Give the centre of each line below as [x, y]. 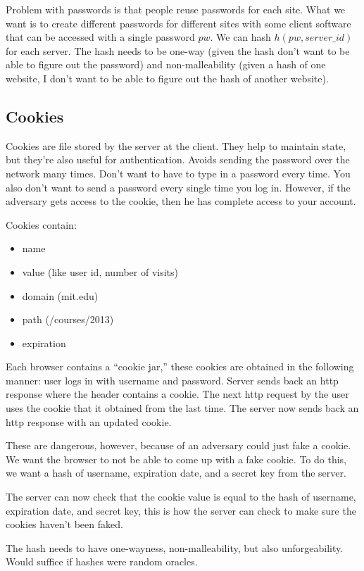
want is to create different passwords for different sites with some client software [178, 23]
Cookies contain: [41, 224]
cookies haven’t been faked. [64, 524]
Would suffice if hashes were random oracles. [102, 561]
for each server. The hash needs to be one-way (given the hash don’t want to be [178, 50]
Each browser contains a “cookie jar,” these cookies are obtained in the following [180, 366]
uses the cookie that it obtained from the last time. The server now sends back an [182, 408]
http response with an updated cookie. [89, 421]
